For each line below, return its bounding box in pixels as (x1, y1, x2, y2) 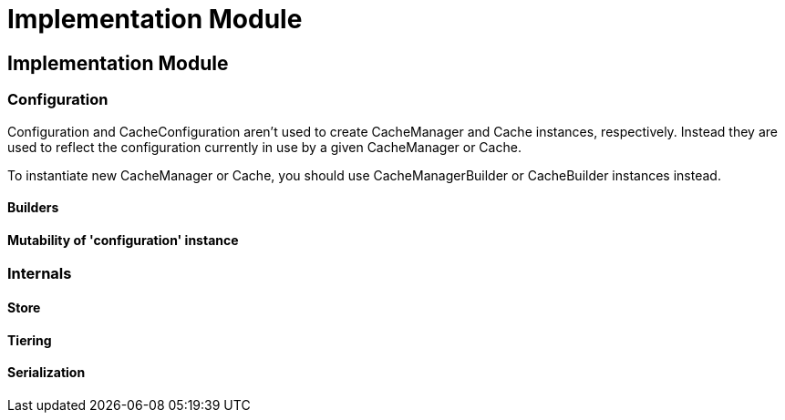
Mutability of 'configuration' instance (7, 231, 239, 248)
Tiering (7, 332, 52, 348)
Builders (7, 200, 59, 216)
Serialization (7, 364, 86, 381)
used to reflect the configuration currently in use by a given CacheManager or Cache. (7, 138, 522, 155)
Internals (7, 264, 72, 283)
